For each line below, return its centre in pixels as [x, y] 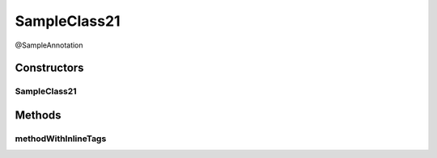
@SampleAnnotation [49, 45]
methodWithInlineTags [61, 139]
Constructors [49, 68]
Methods [38, 115]
